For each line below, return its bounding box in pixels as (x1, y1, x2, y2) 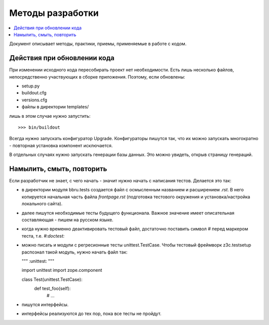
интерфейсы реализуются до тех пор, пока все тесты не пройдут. (21, 311, 162, 317)
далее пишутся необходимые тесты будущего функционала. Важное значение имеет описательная (21, 210, 235, 216)
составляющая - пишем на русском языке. (21, 217, 114, 223)
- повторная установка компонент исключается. (9, 142, 113, 149)
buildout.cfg (21, 90, 47, 96)
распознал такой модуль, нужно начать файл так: (21, 249, 128, 255)
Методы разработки (9, 7, 99, 18)
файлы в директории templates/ (21, 104, 89, 110)
